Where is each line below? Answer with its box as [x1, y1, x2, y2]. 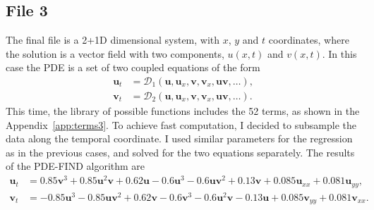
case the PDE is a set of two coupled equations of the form [6, 60, 260, 75]
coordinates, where [268, 32, 349, 47]
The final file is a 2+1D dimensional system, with [6, 32, 220, 47]
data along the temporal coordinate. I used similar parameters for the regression [6, 131, 353, 146]
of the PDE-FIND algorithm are [6, 159, 145, 173]
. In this [322, 46, 357, 61]
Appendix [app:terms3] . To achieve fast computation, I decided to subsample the [6, 117, 356, 132]
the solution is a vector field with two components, [6, 46, 224, 61]
